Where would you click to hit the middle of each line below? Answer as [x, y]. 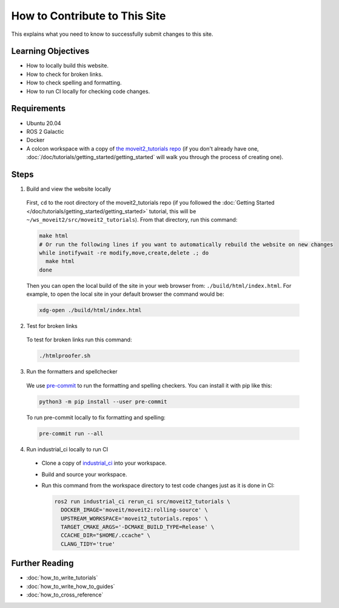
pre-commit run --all [71, 433]
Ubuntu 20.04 [44, 123]
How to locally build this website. [68, 66]
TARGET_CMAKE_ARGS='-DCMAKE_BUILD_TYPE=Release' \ [138, 527]
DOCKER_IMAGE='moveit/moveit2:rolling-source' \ [135, 510]
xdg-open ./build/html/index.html [90, 310]
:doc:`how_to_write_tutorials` [62, 578]
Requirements [39, 108]
